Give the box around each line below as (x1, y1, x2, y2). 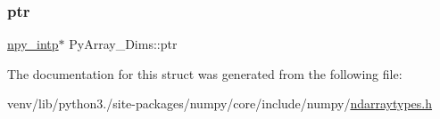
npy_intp (7, 35, 59, 53)
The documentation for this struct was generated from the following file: (7, 64, 403, 83)
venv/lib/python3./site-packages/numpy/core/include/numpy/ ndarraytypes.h (7, 94, 433, 113)
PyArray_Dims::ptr (69, 35, 178, 53)
